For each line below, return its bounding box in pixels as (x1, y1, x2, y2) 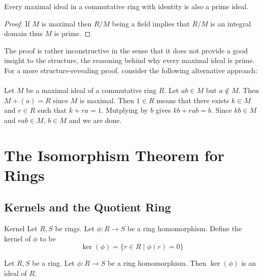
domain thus (4, 28, 43, 39)
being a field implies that (112, 18, 190, 28)
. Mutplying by (101, 105, 148, 115)
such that (37, 105, 67, 115)
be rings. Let (55, 223, 95, 234)
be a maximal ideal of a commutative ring (26, 85, 157, 96)
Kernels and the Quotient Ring (4, 199, 171, 215)
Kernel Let (4, 223, 38, 234)
